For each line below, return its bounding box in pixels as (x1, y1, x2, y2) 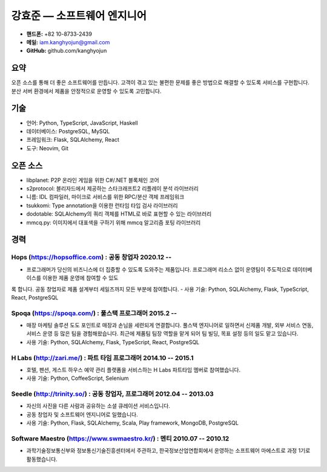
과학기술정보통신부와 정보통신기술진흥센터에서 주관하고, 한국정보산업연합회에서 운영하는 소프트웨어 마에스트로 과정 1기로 (26, 447, 311, 454)
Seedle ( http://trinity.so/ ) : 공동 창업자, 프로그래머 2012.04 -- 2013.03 (11, 390, 214, 398)
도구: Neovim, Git (26, 144, 69, 151)
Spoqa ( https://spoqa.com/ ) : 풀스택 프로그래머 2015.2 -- (11, 309, 177, 317)
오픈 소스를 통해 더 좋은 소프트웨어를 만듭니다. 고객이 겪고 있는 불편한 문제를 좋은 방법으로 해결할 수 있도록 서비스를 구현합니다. (11, 79, 310, 86)
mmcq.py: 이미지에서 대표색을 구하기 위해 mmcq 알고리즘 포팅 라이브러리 (26, 219, 201, 226)
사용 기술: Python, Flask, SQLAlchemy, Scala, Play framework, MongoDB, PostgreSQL (26, 419, 239, 427)
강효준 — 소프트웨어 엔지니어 (11, 9, 147, 22)
